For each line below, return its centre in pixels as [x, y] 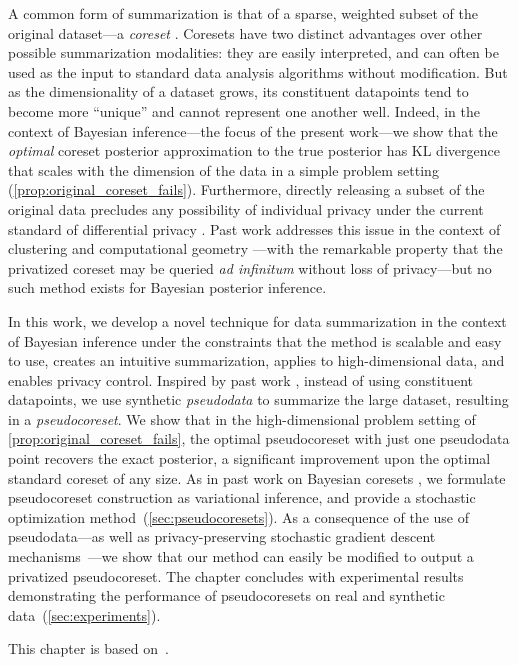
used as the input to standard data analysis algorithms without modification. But [258, 71]
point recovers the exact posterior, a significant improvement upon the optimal [249, 458]
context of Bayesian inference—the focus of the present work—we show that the [253, 130]
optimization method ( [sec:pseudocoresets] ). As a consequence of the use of [238, 516]
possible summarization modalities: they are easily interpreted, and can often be [253, 52]
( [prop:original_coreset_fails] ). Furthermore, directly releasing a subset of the [246, 189]
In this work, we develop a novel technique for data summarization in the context [257, 320]
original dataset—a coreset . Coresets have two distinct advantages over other [245, 32]
